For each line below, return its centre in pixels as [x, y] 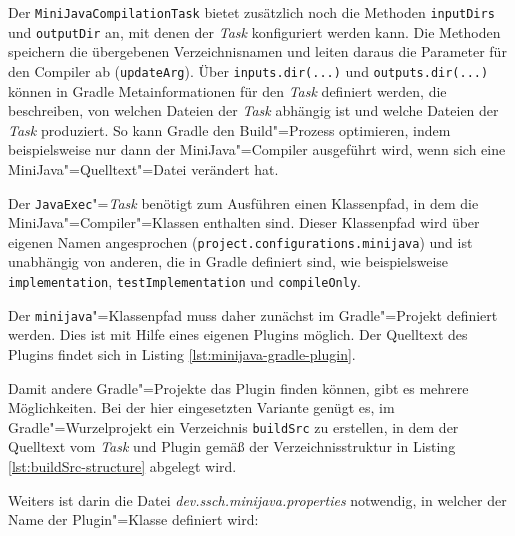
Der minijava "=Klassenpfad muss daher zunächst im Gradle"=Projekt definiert [253, 314]
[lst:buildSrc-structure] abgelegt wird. [122, 465]
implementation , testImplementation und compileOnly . [184, 281]
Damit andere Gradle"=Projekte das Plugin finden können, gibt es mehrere [238, 387]
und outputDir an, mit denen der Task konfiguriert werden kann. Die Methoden [254, 31]
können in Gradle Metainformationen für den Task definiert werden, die [227, 90]
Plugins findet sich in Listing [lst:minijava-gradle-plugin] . [182, 353]
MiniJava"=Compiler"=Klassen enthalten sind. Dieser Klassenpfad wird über [244, 222]
